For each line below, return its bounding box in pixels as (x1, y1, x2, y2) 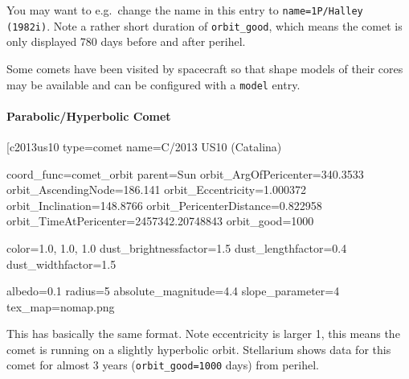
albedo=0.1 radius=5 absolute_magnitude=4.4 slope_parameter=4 (6, 282, 340, 299)
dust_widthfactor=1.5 (6, 255, 117, 272)
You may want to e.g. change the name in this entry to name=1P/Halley (6, 2, 363, 18)
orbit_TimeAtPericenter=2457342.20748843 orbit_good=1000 (6, 212, 314, 229)
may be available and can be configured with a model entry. (6, 76, 301, 93)
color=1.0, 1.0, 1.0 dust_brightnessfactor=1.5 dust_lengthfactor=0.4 (6, 239, 347, 256)
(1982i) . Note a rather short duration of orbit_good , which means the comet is (6, 17, 403, 34)
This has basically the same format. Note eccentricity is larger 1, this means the (6, 325, 400, 342)
